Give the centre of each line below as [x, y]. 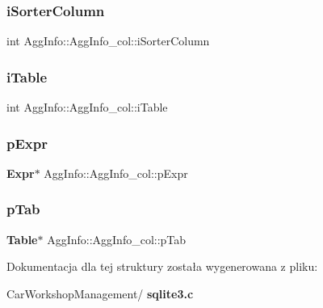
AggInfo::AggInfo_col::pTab [117, 239]
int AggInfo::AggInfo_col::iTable [87, 107]
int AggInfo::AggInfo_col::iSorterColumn [108, 41]
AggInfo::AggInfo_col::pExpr [116, 173]
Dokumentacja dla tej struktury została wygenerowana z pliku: [162, 266]
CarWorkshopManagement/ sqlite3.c [100, 293]
